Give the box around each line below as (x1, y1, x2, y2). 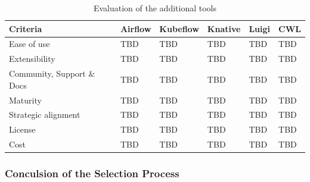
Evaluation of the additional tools (93, 2, 217, 14)
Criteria (9, 22, 42, 34)
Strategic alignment (9, 108, 80, 121)
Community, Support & (9, 67, 95, 80)
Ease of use (9, 37, 50, 50)
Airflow (120, 22, 151, 34)
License (9, 123, 36, 136)
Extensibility (9, 52, 55, 65)
